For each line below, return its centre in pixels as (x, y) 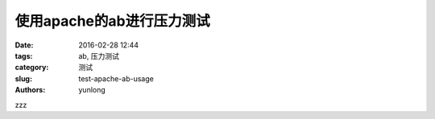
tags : (24, 55)
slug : (23, 78)
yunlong (92, 90)
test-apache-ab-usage (116, 78)
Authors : (30, 90)
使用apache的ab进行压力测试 (112, 21)
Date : (24, 45)
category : (32, 68)
